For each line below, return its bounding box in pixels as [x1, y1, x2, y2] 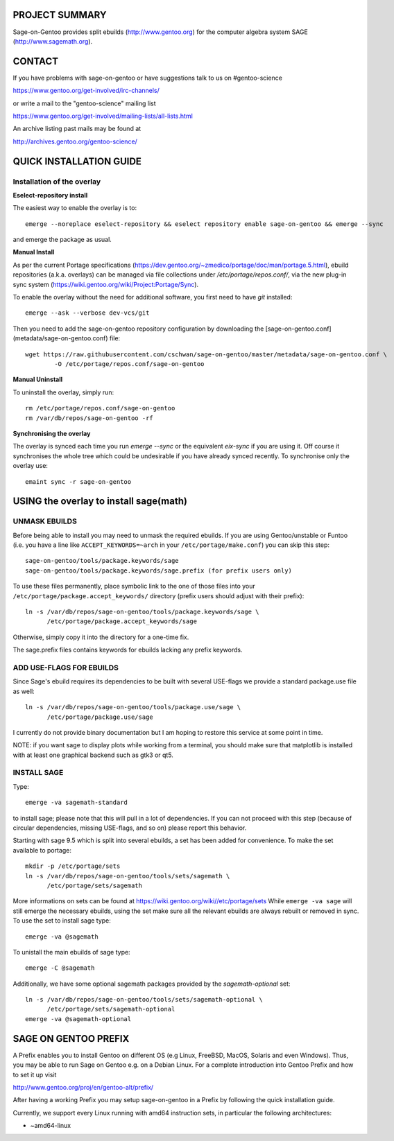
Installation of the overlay [12, 177, 101, 186]
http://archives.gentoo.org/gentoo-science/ [12, 137, 138, 146]
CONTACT [12, 55, 59, 67]
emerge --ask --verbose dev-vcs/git [25, 309, 150, 317]
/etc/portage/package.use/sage [46, 713, 154, 721]
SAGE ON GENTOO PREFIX [12, 1033, 130, 1045]
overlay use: [12, 462, 49, 470]
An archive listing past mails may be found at [12, 125, 142, 133]
